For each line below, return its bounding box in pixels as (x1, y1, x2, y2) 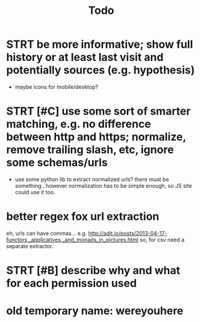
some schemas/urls (6, 156, 108, 170)
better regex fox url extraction (6, 209, 160, 223)
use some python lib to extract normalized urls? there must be (14, 176, 169, 183)
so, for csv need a (139, 236, 185, 243)
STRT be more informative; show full (6, 37, 193, 51)
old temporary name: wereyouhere (6, 304, 184, 318)
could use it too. (14, 188, 55, 196)
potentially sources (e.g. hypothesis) (6, 63, 195, 77)
